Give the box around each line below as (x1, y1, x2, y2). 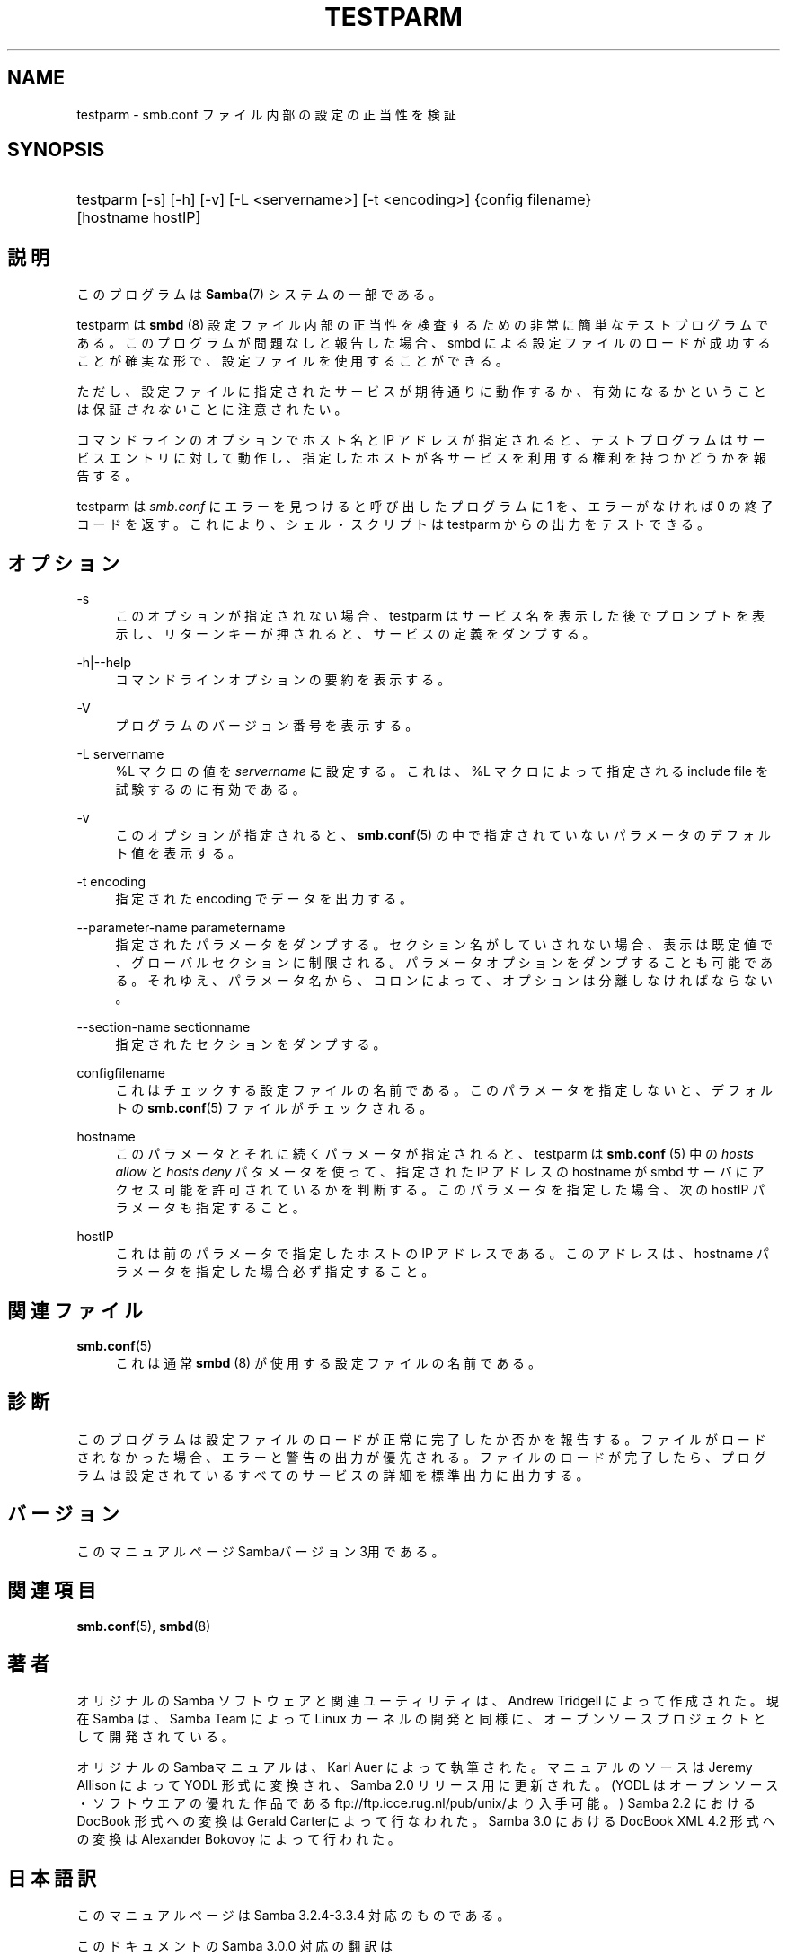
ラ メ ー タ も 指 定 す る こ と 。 (115, 1200, 305, 1216)
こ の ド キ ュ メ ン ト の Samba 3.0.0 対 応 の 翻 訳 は (76, 1938, 393, 1954)
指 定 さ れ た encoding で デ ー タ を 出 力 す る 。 (115, 891, 413, 907)
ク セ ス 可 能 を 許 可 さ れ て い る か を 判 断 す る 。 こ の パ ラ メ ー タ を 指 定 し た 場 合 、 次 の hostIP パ (115, 1182, 765, 1198)
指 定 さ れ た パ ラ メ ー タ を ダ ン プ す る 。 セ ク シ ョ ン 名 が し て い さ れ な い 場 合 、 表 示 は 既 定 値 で (115, 937, 773, 953)
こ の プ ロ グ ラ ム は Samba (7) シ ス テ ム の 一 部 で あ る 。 (76, 286, 442, 303)
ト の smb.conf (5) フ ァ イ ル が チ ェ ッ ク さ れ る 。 (115, 1100, 433, 1116)
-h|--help (76, 655, 132, 671)
